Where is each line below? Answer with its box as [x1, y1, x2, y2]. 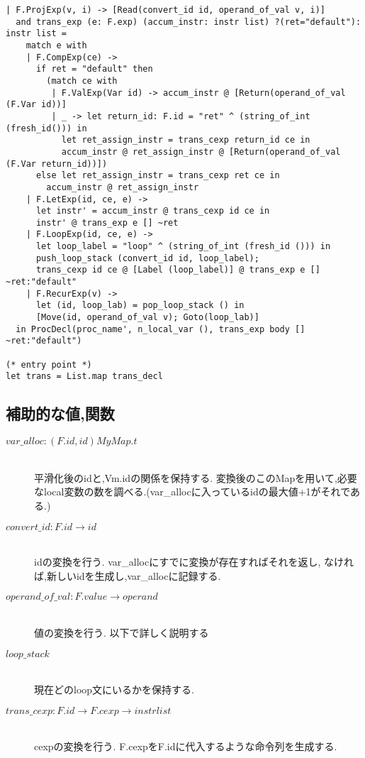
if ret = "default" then [35, 64, 153, 75]
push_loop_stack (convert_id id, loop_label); [35, 253, 259, 263]
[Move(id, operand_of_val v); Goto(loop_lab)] [35, 312, 259, 323]
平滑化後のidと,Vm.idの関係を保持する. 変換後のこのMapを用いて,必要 [34, 470, 357, 485]
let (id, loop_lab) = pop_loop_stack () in [35, 300, 245, 311]
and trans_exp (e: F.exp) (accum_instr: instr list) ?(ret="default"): [16, 16, 361, 27]
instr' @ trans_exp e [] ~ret [35, 217, 179, 228]
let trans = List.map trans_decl [6, 371, 163, 382]
